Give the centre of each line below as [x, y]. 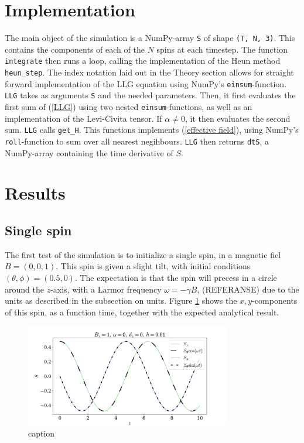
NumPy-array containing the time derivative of [89, 152]
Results [35, 193]
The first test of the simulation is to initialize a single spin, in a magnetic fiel [143, 254]
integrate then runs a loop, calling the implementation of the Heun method [143, 61]
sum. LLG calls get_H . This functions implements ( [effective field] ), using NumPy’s [152, 130]
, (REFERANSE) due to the [248, 289]
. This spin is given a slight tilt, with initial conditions [153, 266]
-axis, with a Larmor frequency [106, 289]
